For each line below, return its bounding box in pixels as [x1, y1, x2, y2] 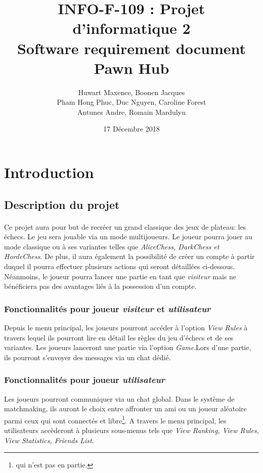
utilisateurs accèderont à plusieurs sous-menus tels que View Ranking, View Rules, [4, 425, 259, 436]
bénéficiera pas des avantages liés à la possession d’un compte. [4, 281, 197, 291]
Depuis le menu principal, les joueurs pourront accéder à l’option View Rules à [4, 322, 248, 332]
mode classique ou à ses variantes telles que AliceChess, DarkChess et [4, 241, 220, 251]
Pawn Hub [94, 57, 169, 78]
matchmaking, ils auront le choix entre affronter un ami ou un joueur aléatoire [4, 403, 247, 414]
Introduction [4, 162, 94, 183]
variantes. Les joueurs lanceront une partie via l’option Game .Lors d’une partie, [4, 342, 251, 353]
